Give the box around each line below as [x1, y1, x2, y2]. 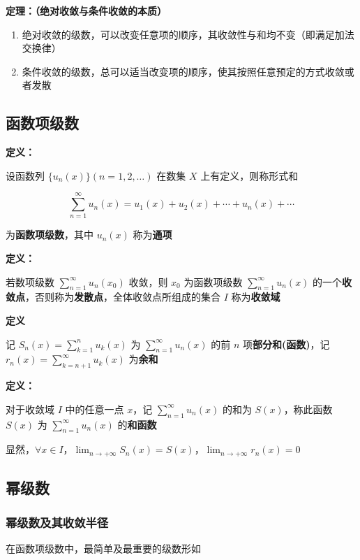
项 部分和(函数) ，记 [242, 336, 330, 351]
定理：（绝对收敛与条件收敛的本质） [6, 3, 167, 17]
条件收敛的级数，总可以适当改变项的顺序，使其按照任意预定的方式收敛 [22, 64, 345, 78]
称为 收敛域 [231, 289, 280, 304]
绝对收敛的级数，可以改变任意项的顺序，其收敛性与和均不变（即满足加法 [22, 27, 354, 41]
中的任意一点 [65, 401, 124, 416]
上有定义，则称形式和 [200, 168, 299, 182]
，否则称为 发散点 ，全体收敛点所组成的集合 [25, 289, 220, 304]
